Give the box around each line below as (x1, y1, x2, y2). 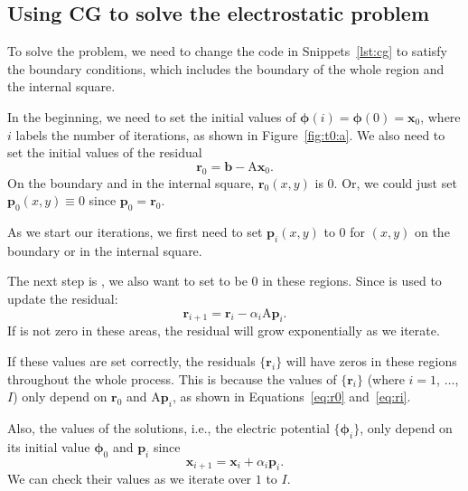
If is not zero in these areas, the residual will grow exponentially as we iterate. (7, 321, 440, 340)
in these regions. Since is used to (262, 271, 442, 290)
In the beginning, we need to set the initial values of (7, 107, 296, 126)
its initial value (7, 437, 90, 456)
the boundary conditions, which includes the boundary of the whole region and (7, 59, 445, 78)
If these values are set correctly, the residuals (7, 351, 256, 370)
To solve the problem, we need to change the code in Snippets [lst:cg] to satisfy (7, 42, 447, 61)
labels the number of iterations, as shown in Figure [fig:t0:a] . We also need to (15, 125, 445, 144)
